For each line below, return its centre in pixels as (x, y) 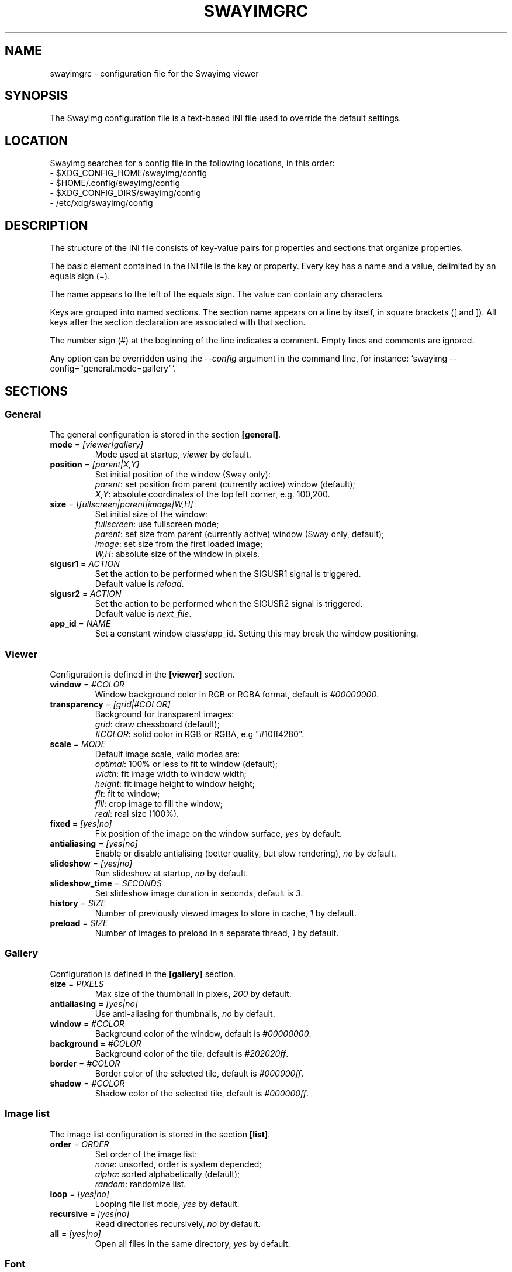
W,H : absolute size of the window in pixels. (177, 554)
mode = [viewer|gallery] (97, 445)
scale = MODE (78, 744)
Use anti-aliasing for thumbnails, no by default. (185, 1013)
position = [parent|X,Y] (95, 465)
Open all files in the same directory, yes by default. (193, 1243)
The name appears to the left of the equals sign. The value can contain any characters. (217, 294)
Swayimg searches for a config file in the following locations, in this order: (192, 163)
